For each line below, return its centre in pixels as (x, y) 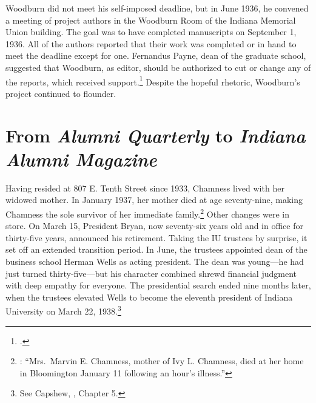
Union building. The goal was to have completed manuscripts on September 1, (151, 32)
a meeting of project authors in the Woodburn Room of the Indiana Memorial (151, 20)
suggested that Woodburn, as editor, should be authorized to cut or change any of (158, 67)
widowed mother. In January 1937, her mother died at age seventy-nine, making (154, 200)
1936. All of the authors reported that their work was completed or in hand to (151, 43)
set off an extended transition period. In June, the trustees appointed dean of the (156, 249)
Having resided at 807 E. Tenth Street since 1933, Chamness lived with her (145, 188)
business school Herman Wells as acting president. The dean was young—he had (155, 261)
